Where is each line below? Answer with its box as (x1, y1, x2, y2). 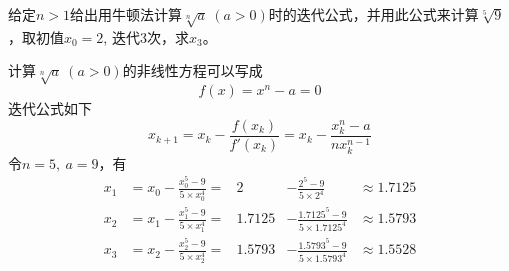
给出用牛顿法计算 (70, 4, 183, 24)
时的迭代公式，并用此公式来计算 (268, 4, 479, 24)
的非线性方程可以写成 (122, 60, 263, 81)
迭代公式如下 (8, 98, 92, 119)
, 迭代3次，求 (103, 26, 189, 47)
